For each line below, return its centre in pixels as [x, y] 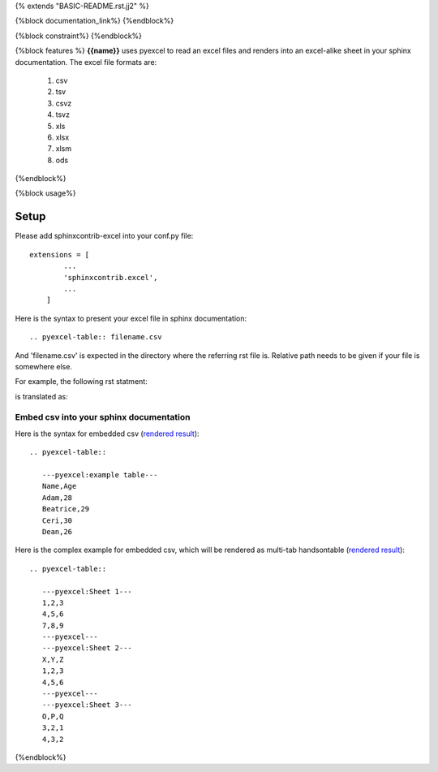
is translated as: [41, 396]
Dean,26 [57, 531]
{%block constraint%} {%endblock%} [78, 36]
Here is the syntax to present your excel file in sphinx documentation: [131, 318]
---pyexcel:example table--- [100, 474]
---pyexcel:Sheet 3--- [87, 705]
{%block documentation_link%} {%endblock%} [94, 21]
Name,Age [59, 486]
